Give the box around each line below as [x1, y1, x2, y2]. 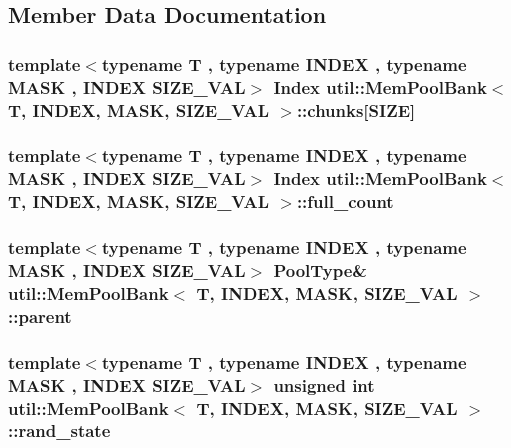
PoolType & [273, 258, 367, 282]
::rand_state [8, 418, 111, 443]
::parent [8, 303, 72, 328]
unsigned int [273, 372, 375, 397]
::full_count [296, 189, 394, 214]
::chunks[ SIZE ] [296, 97, 416, 122]
